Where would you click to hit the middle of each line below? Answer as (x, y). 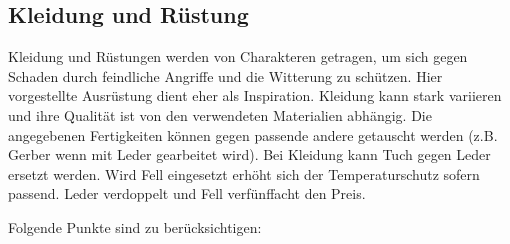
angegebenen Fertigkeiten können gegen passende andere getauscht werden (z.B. (253, 134)
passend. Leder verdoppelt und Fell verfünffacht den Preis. (187, 193)
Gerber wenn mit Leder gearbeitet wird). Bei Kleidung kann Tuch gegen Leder (249, 154)
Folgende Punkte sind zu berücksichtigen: (135, 226)
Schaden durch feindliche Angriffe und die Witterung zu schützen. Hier (225, 75)
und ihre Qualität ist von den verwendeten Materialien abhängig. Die (220, 114)
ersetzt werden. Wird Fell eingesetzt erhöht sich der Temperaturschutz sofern (244, 173)
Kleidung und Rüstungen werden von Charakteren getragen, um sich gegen (238, 56)
